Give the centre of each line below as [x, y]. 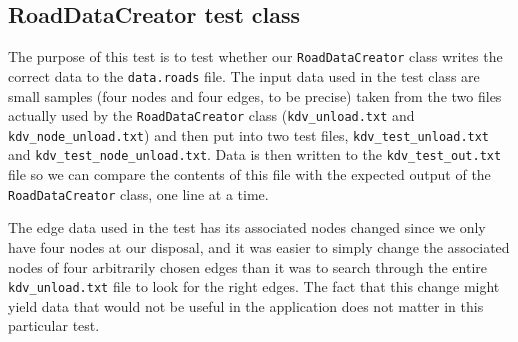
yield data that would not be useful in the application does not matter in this [246, 305]
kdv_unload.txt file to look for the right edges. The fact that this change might [254, 286]
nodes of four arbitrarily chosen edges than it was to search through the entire [247, 266]
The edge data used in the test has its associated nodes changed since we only [247, 227]
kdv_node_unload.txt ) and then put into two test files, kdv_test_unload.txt [249, 134]
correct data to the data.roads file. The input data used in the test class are [244, 75]
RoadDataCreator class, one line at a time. [138, 193]
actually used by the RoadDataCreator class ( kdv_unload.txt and [211, 115]
